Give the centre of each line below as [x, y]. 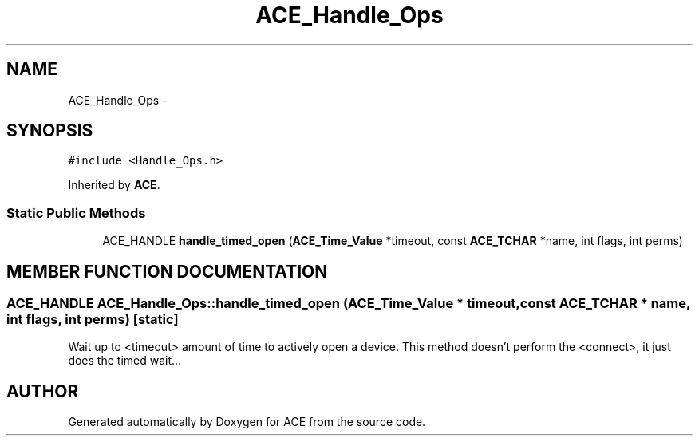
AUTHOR [43, 391]
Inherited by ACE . [114, 185]
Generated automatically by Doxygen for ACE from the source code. [247, 422]
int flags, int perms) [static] [93, 320]
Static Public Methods [76, 213]
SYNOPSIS [50, 131]
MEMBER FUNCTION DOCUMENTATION [167, 271]
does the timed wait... [125, 361]
